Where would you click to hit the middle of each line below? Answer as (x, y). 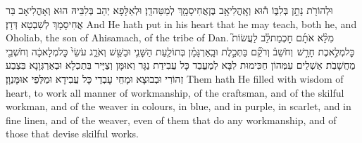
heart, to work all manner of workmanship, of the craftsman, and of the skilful (175, 92)
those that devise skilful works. (72, 134)
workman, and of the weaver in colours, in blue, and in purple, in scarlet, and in (179, 106)
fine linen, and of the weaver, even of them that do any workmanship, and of (171, 120)
